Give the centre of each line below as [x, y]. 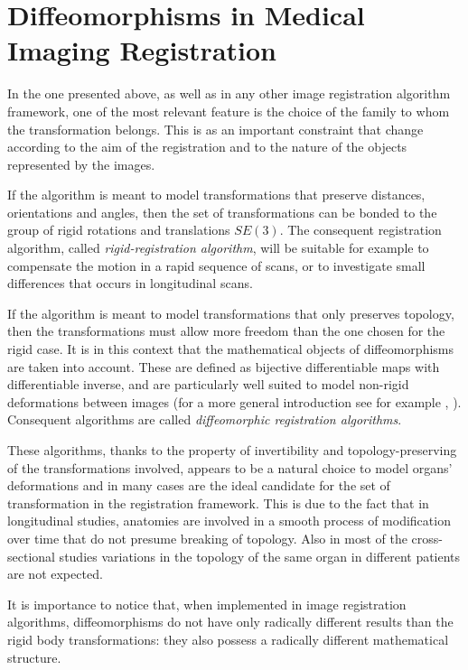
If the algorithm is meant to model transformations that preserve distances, [216, 195]
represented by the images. [81, 164]
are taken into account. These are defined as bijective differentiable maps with [224, 366]
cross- [427, 538]
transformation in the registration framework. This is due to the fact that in [218, 502]
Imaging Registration [142, 50]
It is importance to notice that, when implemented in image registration [207, 604]
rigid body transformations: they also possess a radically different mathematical [228, 639]
